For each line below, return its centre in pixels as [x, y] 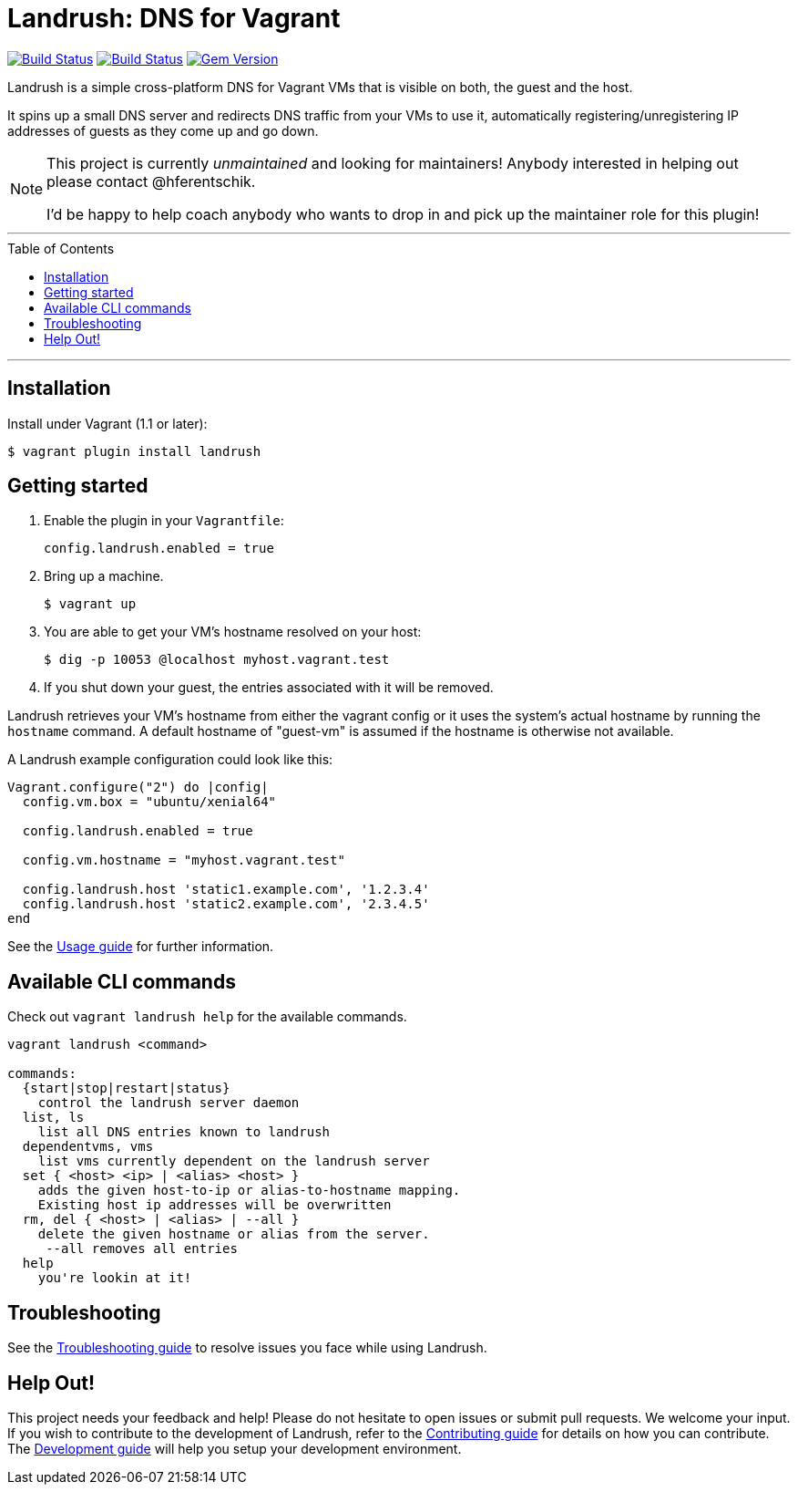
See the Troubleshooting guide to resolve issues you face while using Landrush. [247, 1348]
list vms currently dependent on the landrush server [234, 1161]
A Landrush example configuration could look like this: [170, 760]
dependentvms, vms [88, 1147]
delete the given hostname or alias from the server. [234, 1234]
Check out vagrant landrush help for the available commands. [207, 1017]
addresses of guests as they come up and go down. [163, 130]
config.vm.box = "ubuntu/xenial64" [149, 802]
